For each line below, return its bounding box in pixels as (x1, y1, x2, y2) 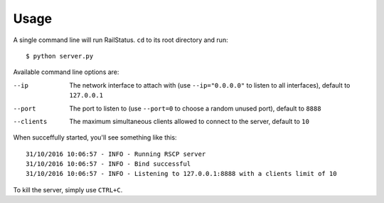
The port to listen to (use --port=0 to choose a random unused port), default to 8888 (69, 104, 321, 113)
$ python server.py (26, 52, 94, 60)
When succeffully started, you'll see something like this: (13, 133, 177, 142)
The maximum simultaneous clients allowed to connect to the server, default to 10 (69, 117, 309, 125)
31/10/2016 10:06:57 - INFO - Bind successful (26, 160, 191, 168)
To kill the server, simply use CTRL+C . (13, 185, 123, 194)
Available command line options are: (13, 68, 119, 76)
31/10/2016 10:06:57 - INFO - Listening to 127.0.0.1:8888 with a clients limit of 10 (26, 170, 337, 178)
